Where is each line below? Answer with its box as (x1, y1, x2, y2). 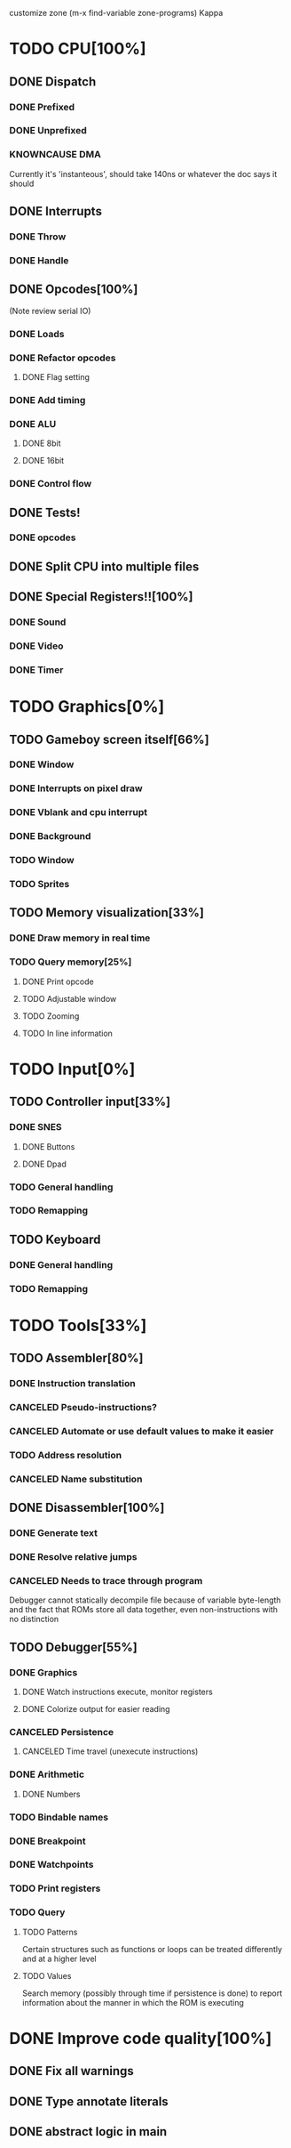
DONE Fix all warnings (9, 2063, 135, 2079)
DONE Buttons (21, 1141, 75, 1151)
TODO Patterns (21, 1926, 78, 1937)
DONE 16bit (21, 456, 65, 466)
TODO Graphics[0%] (9, 697, 165, 717)
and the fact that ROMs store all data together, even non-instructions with (9, 1604, 278, 1615)
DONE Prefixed (9, 101, 75, 113)
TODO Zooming (21, 1010, 80, 1022)
